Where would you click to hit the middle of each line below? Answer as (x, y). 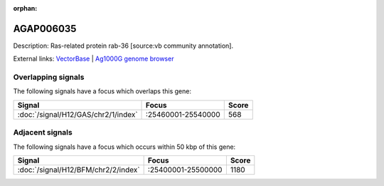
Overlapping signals (49, 77)
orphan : (25, 8)
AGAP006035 (45, 29)
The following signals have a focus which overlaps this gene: (102, 91)
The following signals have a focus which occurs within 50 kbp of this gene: (124, 147)
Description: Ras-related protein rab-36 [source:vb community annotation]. (123, 46)
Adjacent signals (43, 133)
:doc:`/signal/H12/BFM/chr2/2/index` (79, 170)
